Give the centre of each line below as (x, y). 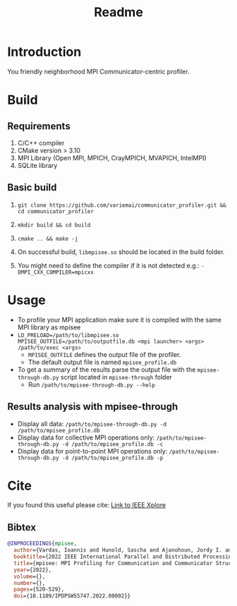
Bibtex (22, 527)
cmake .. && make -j (48, 238)
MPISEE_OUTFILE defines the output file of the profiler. (104, 354)
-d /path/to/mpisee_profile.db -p (113, 458)
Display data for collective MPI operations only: (86, 437)
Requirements (39, 126)
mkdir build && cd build (54, 225)
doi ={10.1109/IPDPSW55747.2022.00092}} (72, 596)
